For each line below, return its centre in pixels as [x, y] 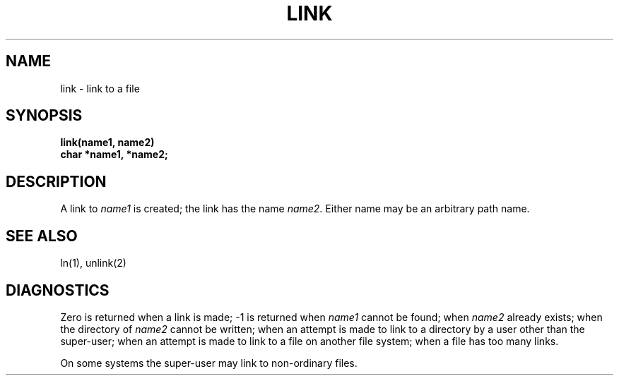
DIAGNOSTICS [58, 290]
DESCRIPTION [56, 181]
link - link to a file [100, 88]
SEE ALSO [42, 236]
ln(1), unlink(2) [93, 263]
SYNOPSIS [44, 116]
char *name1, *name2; [114, 155]
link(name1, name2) [107, 143]
